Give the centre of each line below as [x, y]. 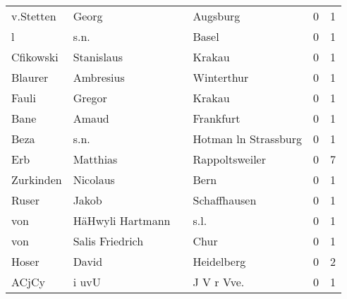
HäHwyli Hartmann [122, 220]
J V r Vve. [219, 282]
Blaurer [30, 77]
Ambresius [99, 77]
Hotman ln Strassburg [247, 139]
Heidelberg [219, 261]
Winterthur [221, 77]
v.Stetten [34, 16]
